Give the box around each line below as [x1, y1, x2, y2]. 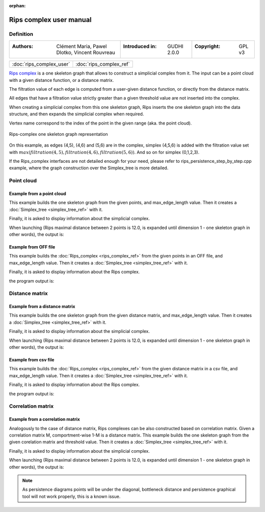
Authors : [12, 43, 34, 50]
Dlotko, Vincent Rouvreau [56, 49, 115, 56]
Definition [9, 30, 33, 37]
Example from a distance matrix [9, 304, 76, 309]
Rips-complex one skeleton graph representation [9, 131, 108, 137]
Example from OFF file [9, 244, 55, 250]
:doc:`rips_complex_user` [12, 61, 71, 68]
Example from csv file [9, 357, 54, 363]
